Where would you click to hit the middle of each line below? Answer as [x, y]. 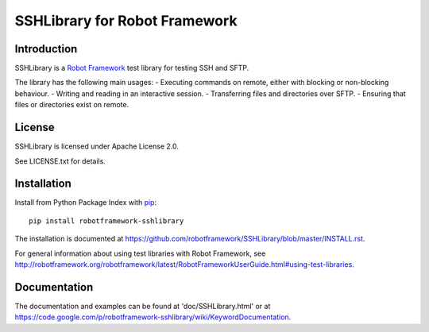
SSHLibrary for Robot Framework [126, 21]
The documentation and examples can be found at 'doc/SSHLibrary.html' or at [143, 306]
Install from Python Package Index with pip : [86, 203]
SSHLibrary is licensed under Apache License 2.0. [97, 146]
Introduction [46, 49]
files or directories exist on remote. [72, 105]
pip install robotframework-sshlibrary [106, 221]
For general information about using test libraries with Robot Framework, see [140, 253]
